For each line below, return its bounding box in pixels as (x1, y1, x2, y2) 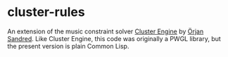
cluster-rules (7, 4, 86, 20)
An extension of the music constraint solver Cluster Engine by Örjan (7, 27, 204, 35)
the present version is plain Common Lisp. (7, 42, 129, 50)
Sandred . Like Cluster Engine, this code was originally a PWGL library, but (7, 34, 222, 42)
